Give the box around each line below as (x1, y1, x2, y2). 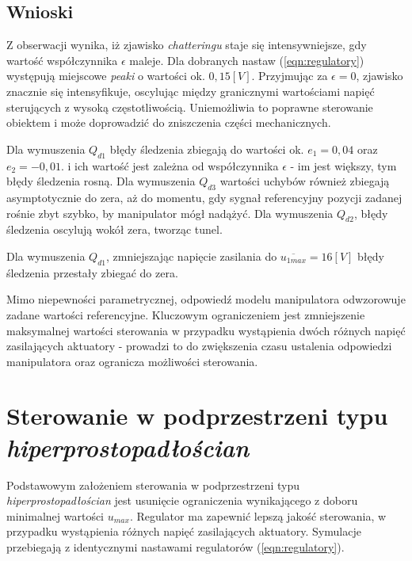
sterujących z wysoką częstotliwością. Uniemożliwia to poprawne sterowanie (6, 98, 373, 115)
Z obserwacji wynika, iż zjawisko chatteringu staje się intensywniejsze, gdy (6, 36, 367, 53)
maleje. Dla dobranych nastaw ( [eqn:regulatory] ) (129, 52, 364, 68)
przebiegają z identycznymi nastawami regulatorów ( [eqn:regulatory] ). (6, 538, 345, 555)
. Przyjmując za (251, 67, 328, 84)
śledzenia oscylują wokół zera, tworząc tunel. (6, 221, 223, 238)
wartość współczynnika (6, 52, 118, 68)
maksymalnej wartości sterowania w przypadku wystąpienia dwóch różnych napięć (6, 322, 406, 338)
